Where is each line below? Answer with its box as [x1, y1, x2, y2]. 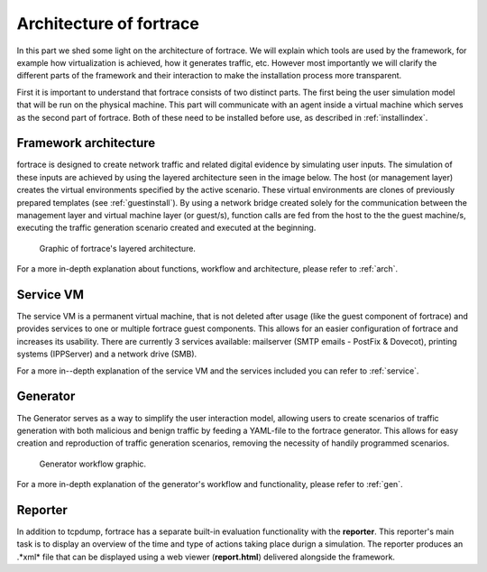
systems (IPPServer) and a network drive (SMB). [16, 348, 198, 360]
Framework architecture [16, 135, 156, 151]
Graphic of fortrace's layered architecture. [39, 243, 196, 254]
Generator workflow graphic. [39, 458, 147, 469]
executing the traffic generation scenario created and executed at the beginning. [16, 222, 317, 234]
